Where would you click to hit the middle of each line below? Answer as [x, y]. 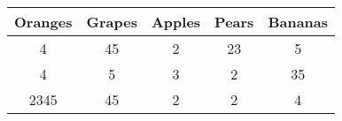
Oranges [43, 22]
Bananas [298, 22]
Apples [176, 22]
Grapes [112, 22]
